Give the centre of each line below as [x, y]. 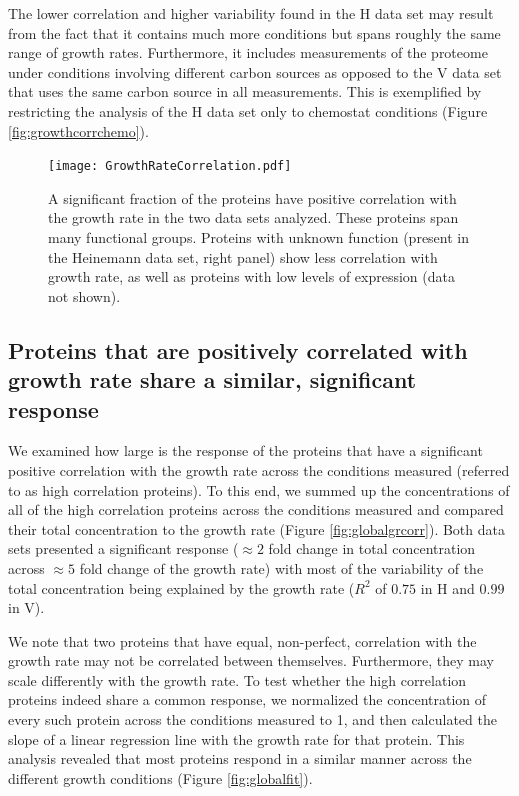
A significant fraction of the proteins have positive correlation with [252, 197]
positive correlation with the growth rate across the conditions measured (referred [259, 469]
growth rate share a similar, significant [212, 379]
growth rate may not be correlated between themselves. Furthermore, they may [251, 660]
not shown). [84, 295]
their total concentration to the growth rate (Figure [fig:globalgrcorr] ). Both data [256, 528]
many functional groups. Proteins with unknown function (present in [259, 237]
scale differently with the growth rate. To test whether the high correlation [237, 679]
